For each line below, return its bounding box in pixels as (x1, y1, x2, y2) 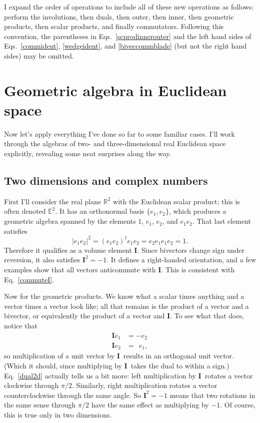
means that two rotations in (169, 389, 255, 400)
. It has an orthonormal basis (55, 206, 144, 216)
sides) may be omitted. (4, 50, 74, 61)
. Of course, (220, 399, 255, 410)
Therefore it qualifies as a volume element (4, 244, 132, 255)
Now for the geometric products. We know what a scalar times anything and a (4, 291, 244, 301)
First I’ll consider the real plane (4, 196, 101, 206)
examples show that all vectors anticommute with (4, 264, 156, 274)
